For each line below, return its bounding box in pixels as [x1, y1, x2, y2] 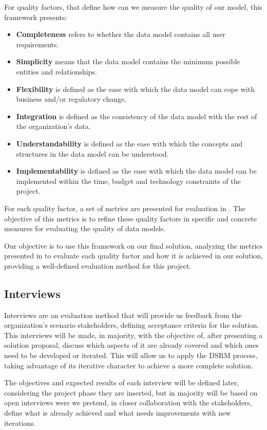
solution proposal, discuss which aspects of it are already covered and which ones [4, 340, 259, 350]
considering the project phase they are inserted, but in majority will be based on [4, 387, 258, 398]
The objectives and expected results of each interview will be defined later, [4, 377, 239, 388]
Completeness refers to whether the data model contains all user [16, 29, 225, 40]
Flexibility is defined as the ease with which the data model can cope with [16, 83, 255, 94]
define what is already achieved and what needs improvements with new [4, 407, 231, 418]
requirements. [16, 39, 59, 49]
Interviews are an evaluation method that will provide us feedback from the [4, 309, 242, 320]
